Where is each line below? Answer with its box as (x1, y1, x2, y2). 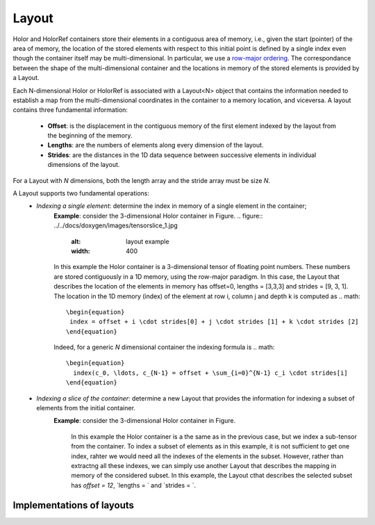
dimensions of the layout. (47, 161, 120, 169)
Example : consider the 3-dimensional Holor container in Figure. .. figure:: (53, 211, 263, 220)
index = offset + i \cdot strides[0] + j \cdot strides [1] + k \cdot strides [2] (69, 318, 359, 326)
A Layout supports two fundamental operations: (12, 189, 149, 197)
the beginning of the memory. (47, 131, 133, 140)
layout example (126, 237, 169, 245)
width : (71, 247, 90, 255)
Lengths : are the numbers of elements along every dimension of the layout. (47, 141, 264, 150)
